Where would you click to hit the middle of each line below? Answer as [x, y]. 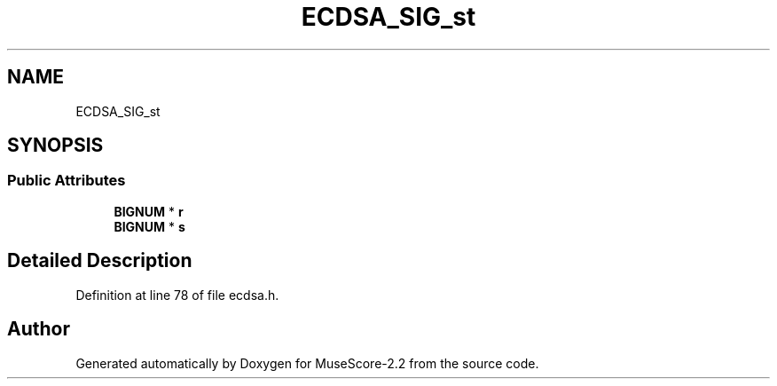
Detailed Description [100, 261]
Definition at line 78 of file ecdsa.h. [177, 295]
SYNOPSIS [55, 146]
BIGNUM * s [149, 226]
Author [39, 329]
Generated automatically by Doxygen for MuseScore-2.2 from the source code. [307, 363]
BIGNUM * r [149, 211]
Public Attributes [67, 181]
